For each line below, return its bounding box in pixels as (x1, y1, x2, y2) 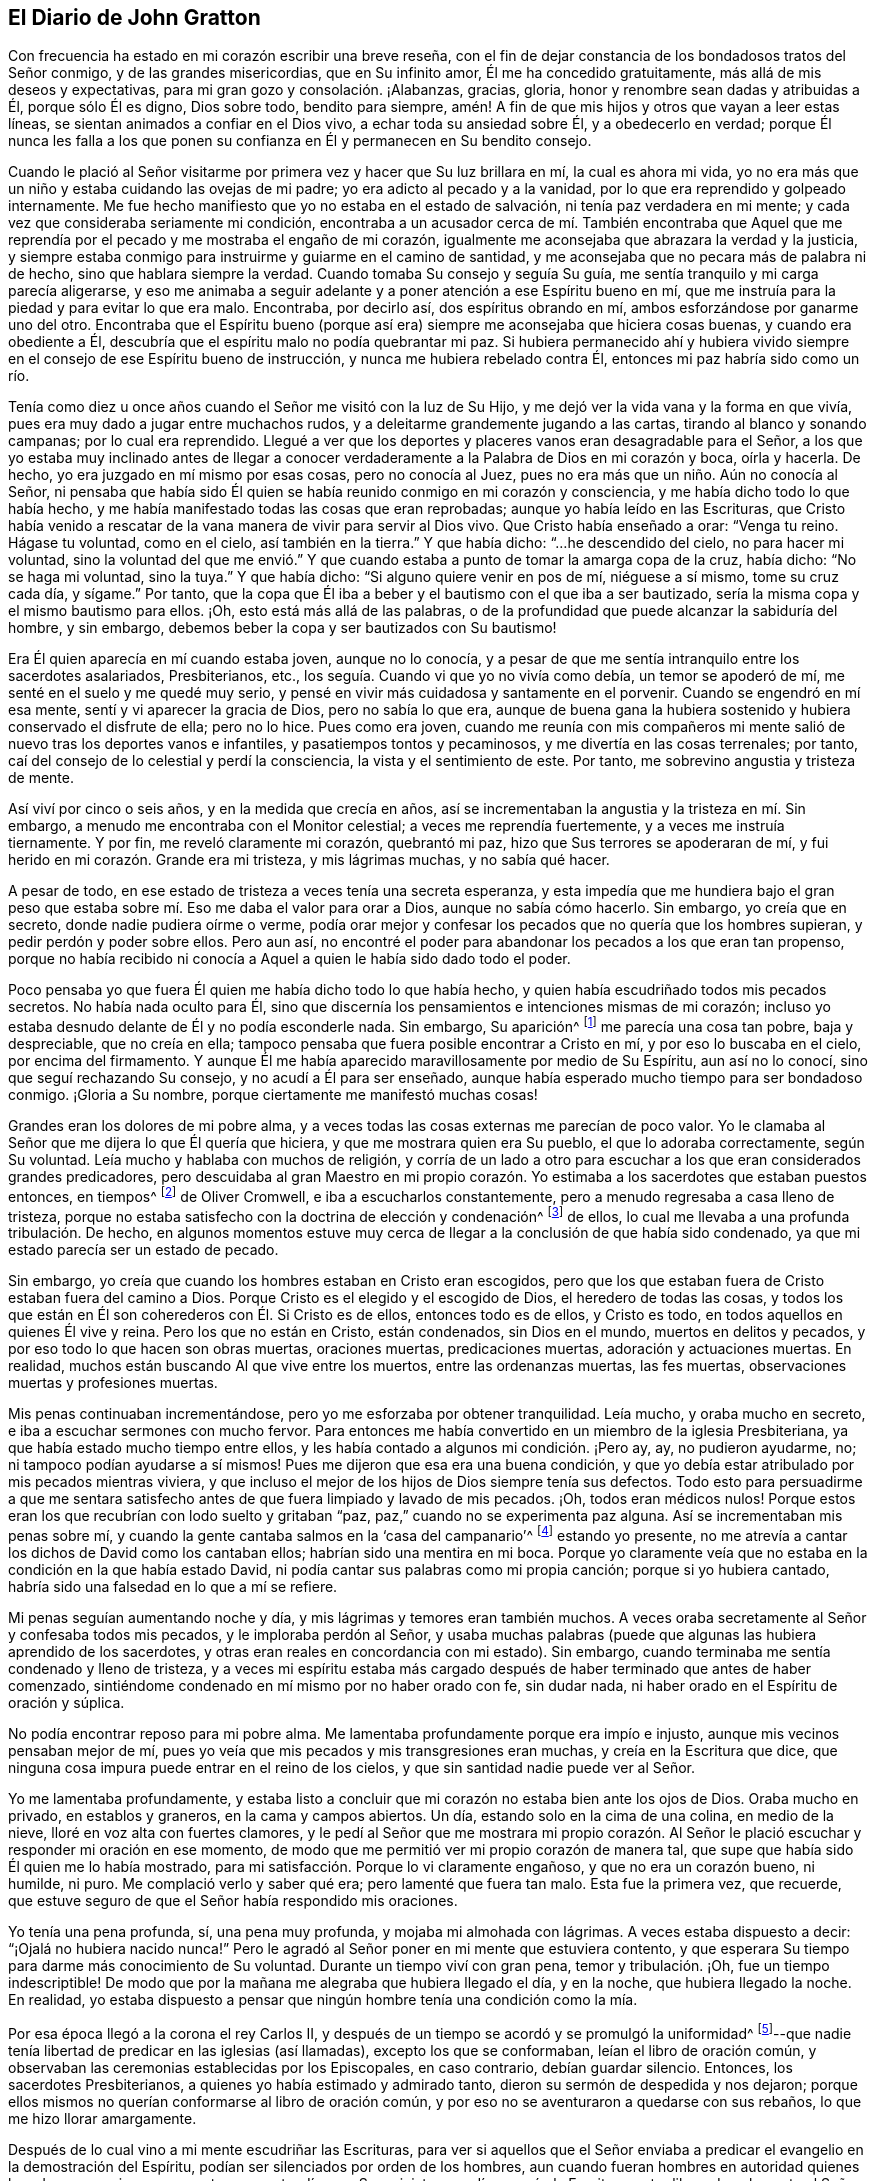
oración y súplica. (8, 1694, 125, 1712)
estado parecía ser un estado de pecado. (8, 1241, 279, 1259)
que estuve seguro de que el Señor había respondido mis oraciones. (8, 1892, 458, 1910)
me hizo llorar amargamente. (8, 2109, 197, 2127)
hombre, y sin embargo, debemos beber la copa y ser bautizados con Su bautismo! (8, 619, 557, 637)
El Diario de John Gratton (8, 5, 261, 30)
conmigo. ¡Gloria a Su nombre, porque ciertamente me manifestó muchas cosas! (8, 1086, 538, 1104)
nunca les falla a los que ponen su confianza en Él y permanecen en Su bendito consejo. (8, 132, 592, 150)
